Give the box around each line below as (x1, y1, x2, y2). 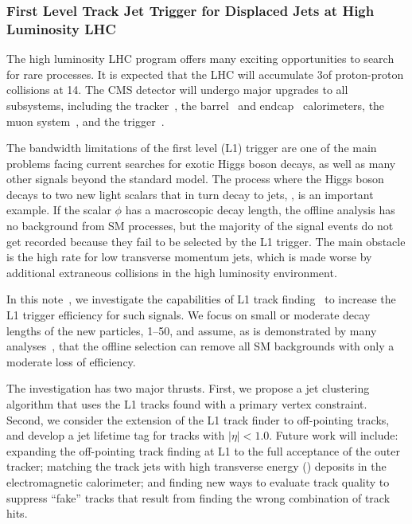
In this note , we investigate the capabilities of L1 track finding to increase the (6, 291, 396, 307)
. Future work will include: (269, 427, 398, 444)
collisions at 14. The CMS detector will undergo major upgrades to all (6, 81, 348, 98)
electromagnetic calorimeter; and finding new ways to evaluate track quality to (6, 473, 390, 490)
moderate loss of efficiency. (6, 353, 136, 370)
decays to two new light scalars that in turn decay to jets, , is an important (6, 186, 374, 202)
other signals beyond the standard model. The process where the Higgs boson (6, 170, 384, 187)
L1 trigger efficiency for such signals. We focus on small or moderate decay (6, 307, 371, 323)
